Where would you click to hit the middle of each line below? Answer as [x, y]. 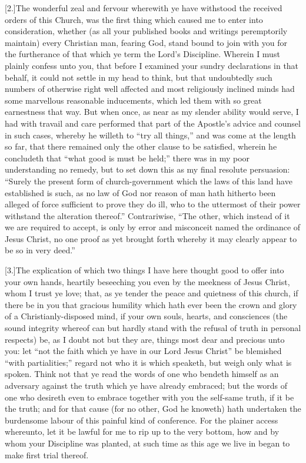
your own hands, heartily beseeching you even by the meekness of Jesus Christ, [147, 281]
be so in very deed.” [40, 250]
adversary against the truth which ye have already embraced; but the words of [146, 385]
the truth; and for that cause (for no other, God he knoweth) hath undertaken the [153, 409]
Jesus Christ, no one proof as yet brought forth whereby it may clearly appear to [151, 238]
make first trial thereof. [47, 454]
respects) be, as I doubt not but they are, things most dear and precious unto [145, 339]
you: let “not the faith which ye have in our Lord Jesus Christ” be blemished [143, 351]
